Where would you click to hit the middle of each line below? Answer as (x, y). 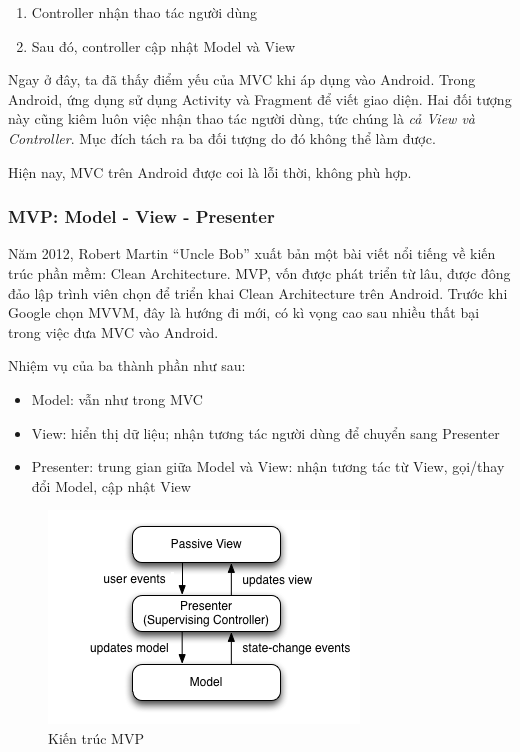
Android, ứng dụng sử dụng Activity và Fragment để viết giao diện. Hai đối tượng (260, 98)
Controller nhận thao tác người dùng (144, 12)
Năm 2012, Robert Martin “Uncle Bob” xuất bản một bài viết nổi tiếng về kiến (252, 253)
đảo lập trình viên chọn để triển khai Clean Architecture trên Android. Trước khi (258, 292)
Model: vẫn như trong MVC (117, 398)
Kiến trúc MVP (96, 737)
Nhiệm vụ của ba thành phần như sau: (127, 365)
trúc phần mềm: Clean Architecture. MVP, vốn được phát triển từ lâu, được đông (259, 272)
